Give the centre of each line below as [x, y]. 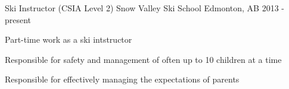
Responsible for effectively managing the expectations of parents [122, 79]
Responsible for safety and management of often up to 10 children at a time [143, 59]
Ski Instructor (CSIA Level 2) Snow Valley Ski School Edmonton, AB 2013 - [145, 8]
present [18, 19]
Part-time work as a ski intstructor [69, 39]
